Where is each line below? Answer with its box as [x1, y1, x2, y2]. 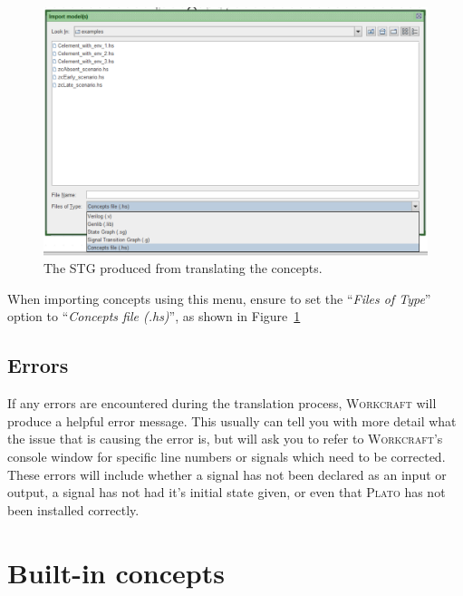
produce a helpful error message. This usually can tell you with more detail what [7, 411, 457, 430]
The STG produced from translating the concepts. [43, 259, 323, 278]
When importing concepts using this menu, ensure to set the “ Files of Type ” [7, 288, 431, 308]
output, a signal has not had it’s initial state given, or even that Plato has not [7, 483, 446, 502]
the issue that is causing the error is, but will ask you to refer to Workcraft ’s [7, 429, 443, 448]
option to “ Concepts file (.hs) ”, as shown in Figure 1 [7, 307, 301, 326]
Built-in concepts [7, 553, 225, 591]
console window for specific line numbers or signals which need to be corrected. [7, 447, 446, 466]
